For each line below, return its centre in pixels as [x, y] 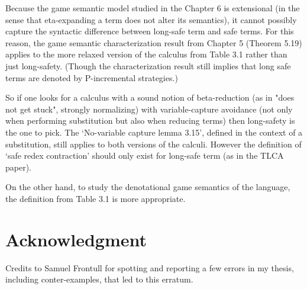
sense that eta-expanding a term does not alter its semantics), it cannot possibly [151, 19]
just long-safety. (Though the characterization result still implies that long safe [148, 65]
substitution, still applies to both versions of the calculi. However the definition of [153, 144]
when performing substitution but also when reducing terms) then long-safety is [150, 121]
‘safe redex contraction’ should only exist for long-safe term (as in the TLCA [145, 155]
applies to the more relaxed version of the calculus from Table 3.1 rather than [146, 54]
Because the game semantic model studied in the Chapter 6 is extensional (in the [153, 8]
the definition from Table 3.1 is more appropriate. [96, 198]
